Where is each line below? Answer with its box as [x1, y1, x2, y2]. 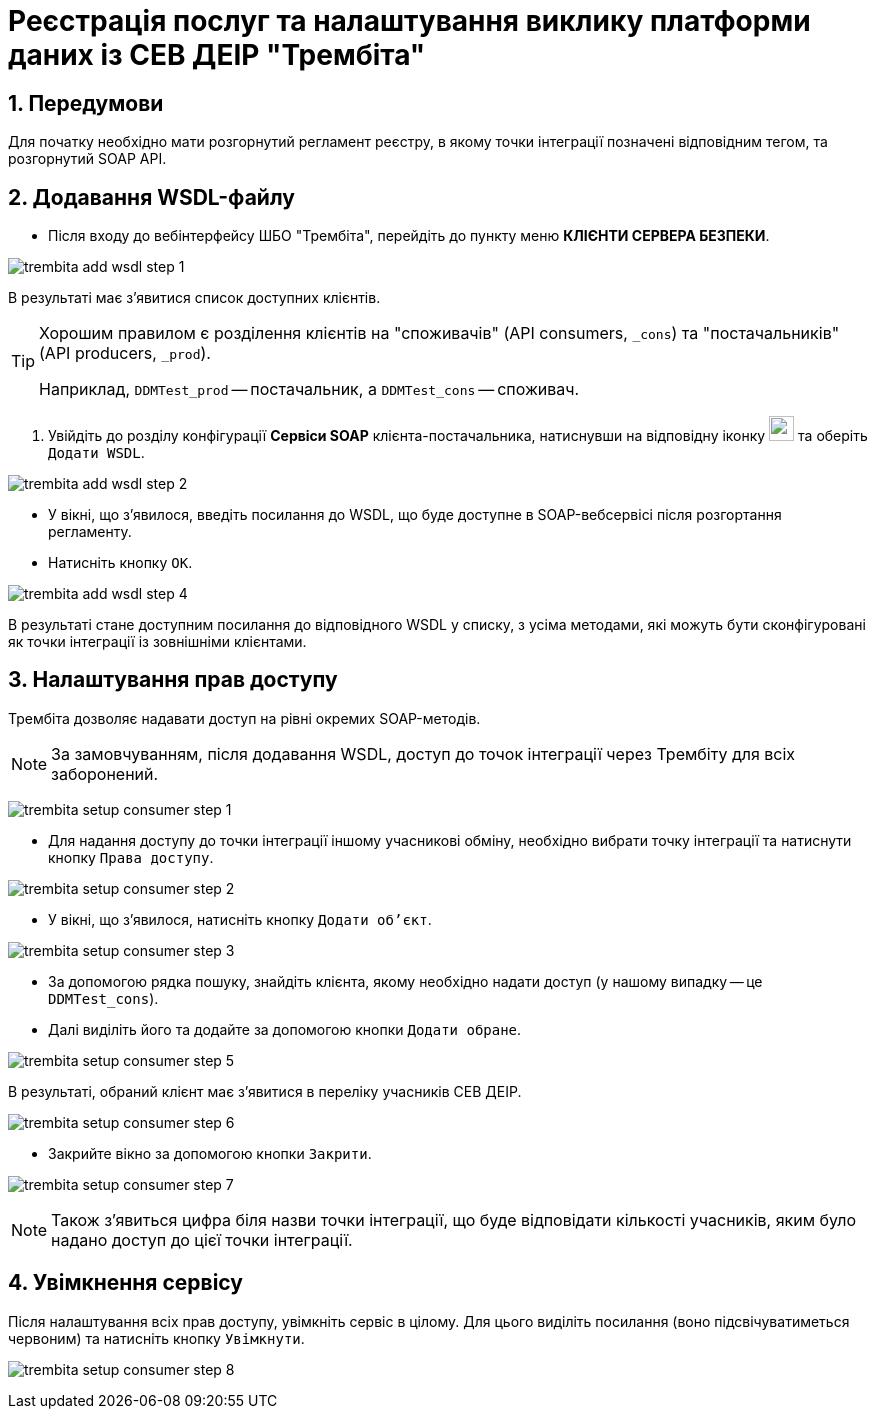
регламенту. [48, 523, 132, 541]
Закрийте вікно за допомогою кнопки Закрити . [48, 1144, 372, 1162]
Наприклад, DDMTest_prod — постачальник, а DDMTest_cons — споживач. [39, 379, 580, 400]
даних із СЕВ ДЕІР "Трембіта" [8, 38, 426, 72]
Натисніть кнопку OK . [48, 554, 193, 572]
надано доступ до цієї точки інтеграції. [51, 1229, 353, 1250]
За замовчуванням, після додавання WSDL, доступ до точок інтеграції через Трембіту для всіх [51, 743, 796, 764]
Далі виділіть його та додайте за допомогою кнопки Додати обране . [48, 1020, 522, 1038]
